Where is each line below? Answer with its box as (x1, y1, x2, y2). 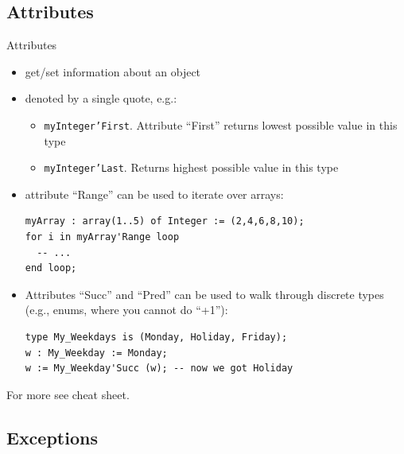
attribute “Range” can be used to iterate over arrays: (25, 185, 284, 202)
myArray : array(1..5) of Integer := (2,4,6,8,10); (25, 215, 305, 227)
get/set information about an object (25, 63, 201, 80)
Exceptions (6, 425, 98, 449)
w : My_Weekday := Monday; (25, 347, 168, 359)
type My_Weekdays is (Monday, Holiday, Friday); (25, 332, 288, 343)
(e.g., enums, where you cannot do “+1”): (25, 301, 228, 318)
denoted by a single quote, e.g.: (25, 90, 177, 107)
